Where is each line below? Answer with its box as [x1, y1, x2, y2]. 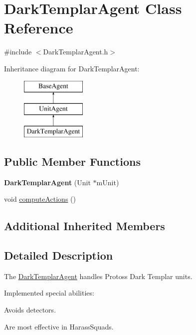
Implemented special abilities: [4, 288, 94, 298]
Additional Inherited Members [4, 218, 165, 234]
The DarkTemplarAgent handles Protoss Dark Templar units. [4, 271, 193, 281]
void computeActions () [4, 194, 76, 204]
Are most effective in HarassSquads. [4, 321, 114, 332]
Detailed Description [4, 248, 113, 263]
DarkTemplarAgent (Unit [4, 177, 91, 187]
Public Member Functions [4, 153, 141, 169]
